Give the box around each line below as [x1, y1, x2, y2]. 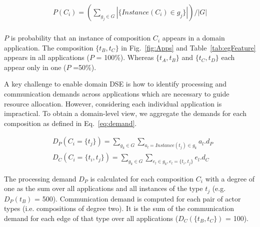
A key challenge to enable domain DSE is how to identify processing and [4, 78, 227, 89]
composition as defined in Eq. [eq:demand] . [4, 117, 137, 128]
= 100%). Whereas [96, 52, 154, 62]
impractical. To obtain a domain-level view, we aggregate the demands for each [4, 108, 247, 118]
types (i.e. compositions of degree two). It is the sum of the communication [4, 203, 234, 213]
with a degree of [205, 173, 255, 183]
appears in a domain [162, 32, 225, 43]
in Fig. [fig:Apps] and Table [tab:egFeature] [121, 42, 256, 52]
